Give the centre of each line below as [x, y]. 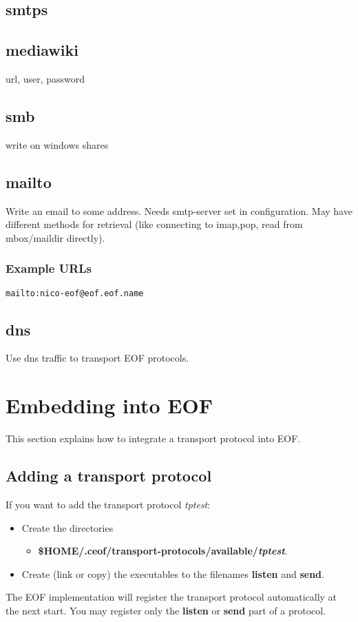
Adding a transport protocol [109, 476]
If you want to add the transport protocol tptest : [108, 504]
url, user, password [45, 78]
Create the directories [67, 527]
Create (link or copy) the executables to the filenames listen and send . [173, 573]
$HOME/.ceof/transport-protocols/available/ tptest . [163, 551]
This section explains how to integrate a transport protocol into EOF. [153, 438]
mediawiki [42, 50]
